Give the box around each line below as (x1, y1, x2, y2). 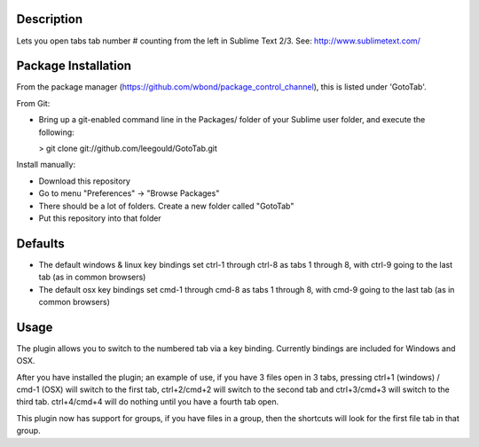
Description (16, 12, 83, 27)
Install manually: (16, 160, 75, 170)
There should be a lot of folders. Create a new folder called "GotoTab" (38, 200, 294, 211)
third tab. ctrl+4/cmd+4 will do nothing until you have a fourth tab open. (16, 396, 279, 407)
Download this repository (38, 176, 130, 186)
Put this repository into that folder (38, 213, 161, 223)
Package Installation (16, 59, 132, 74)
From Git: (16, 98, 51, 108)
